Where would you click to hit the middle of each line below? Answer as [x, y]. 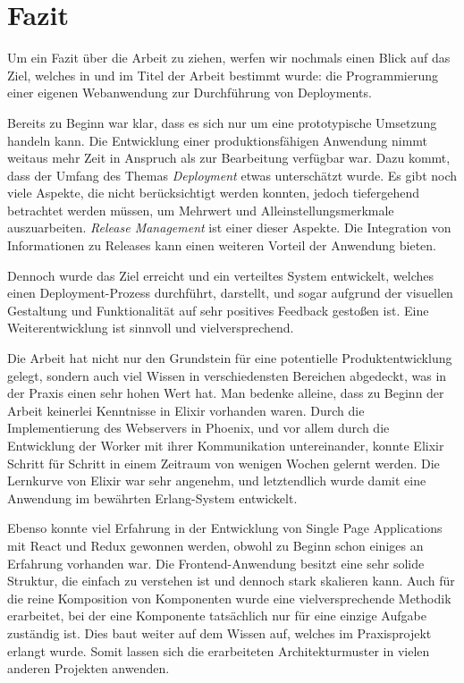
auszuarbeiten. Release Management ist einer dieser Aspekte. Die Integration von [229, 228]
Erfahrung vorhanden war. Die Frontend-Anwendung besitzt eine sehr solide [216, 563]
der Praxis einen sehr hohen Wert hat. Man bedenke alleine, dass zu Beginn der [226, 393]
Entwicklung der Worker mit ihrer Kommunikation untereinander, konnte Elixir [226, 445]
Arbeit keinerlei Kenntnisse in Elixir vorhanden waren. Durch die [186, 410]
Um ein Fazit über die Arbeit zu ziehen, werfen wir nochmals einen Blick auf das [229, 58]
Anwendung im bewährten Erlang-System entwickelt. [152, 497]
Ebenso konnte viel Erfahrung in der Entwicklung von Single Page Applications [225, 528]
